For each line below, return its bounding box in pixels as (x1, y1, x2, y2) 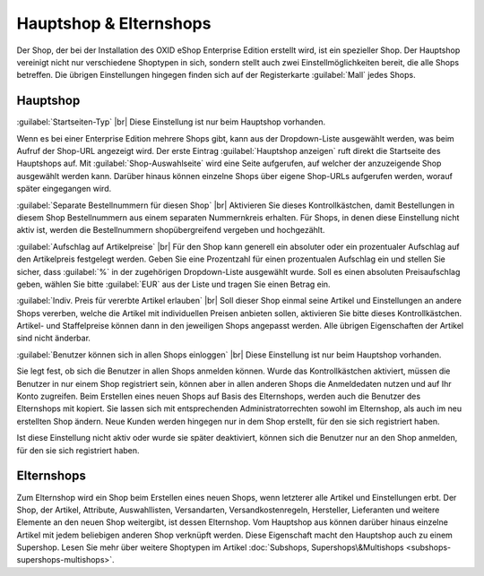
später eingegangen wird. (16, 184, 112, 194)
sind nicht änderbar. (16, 332, 91, 344)
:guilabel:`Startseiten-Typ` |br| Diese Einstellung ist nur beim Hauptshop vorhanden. (16, 116, 326, 127)
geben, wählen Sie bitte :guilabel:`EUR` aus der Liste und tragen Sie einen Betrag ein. (16, 279, 331, 289)
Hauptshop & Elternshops (16, 13, 212, 33)
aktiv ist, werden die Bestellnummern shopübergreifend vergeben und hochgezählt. (16, 225, 325, 236)
